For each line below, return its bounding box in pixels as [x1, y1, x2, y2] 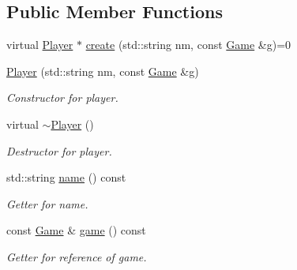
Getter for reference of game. [6, 248, 147, 264]
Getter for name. [6, 195, 88, 212]
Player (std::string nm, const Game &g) [6, 62, 199, 79]
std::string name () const [6, 169, 126, 186]
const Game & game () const [6, 222, 146, 238]
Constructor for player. [6, 89, 118, 106]
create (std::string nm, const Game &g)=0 [85, 36, 291, 53]
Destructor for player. [6, 142, 112, 159]
